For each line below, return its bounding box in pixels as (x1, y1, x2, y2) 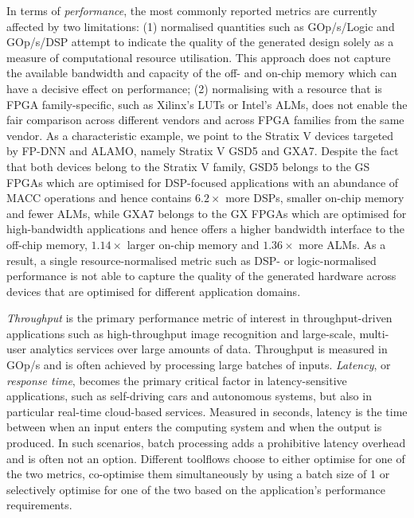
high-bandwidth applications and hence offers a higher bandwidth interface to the (6, 220, 405, 237)
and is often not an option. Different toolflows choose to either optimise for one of (6, 450, 405, 466)
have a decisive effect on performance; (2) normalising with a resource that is (6, 80, 382, 96)
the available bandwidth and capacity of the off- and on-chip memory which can (6, 64, 397, 81)
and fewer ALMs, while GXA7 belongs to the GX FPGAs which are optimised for (6, 204, 407, 221)
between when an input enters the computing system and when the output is (6, 419, 382, 435)
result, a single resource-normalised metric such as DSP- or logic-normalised (6, 251, 377, 268)
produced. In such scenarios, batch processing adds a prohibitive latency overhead (6, 434, 406, 451)
